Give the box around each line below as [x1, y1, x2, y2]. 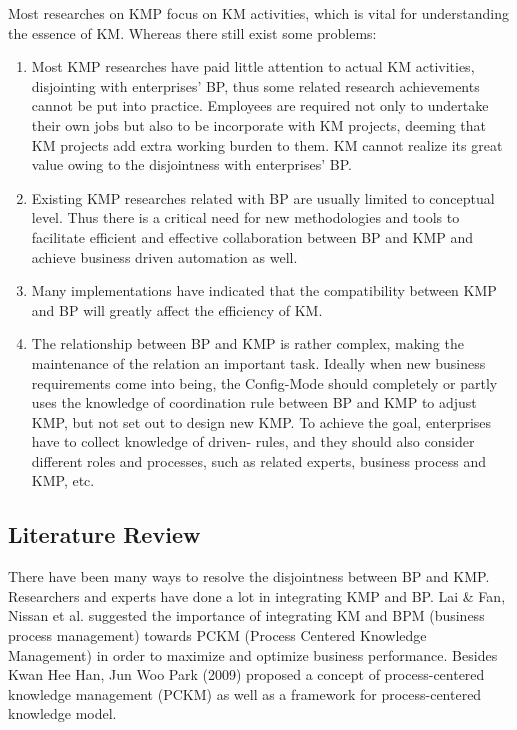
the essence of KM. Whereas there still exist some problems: [8, 22, 377, 43]
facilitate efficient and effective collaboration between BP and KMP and [31, 226, 474, 247]
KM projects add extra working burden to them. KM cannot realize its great [31, 134, 503, 155]
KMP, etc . [31, 470, 95, 491]
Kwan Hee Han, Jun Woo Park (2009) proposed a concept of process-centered [8, 664, 485, 685]
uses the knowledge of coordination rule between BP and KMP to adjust [31, 392, 477, 413]
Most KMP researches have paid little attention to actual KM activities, [31, 56, 475, 77]
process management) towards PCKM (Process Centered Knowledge [8, 625, 427, 646]
